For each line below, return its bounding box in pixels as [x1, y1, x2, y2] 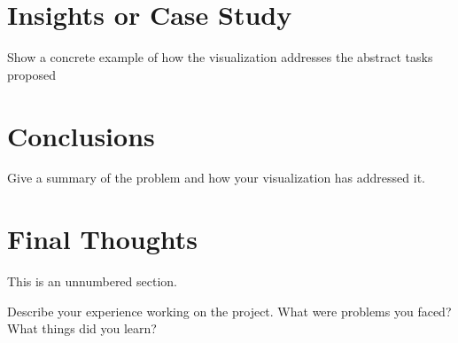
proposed [7, 65, 56, 83]
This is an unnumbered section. [7, 272, 177, 291]
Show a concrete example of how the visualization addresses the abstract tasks [7, 48, 433, 66]
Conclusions [7, 117, 155, 153]
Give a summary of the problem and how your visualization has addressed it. [7, 168, 425, 187]
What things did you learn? [7, 319, 157, 338]
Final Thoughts [7, 221, 198, 257]
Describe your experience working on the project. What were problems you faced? [7, 301, 452, 320]
